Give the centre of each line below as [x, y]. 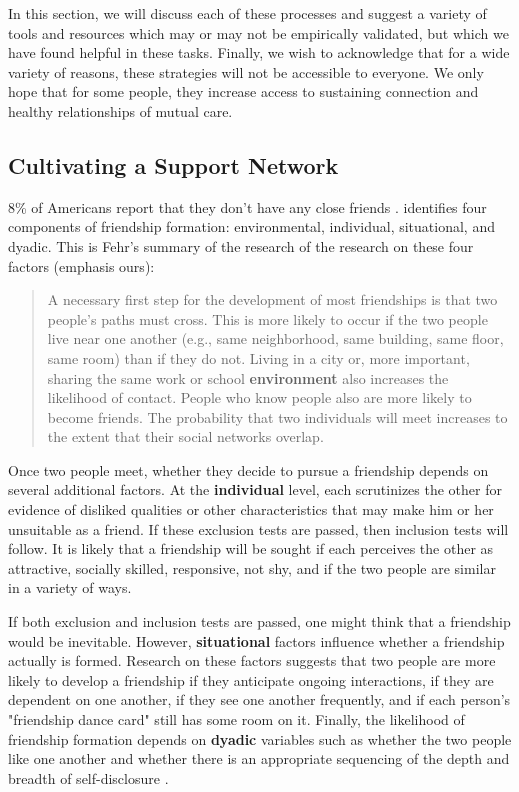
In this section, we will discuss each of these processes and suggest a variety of [247, 13]
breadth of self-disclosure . [88, 777]
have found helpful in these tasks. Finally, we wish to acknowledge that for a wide [259, 52]
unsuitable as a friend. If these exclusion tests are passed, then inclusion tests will [258, 528]
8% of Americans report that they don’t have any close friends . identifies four [247, 206]
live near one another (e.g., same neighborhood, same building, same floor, [275, 338]
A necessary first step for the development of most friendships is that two [272, 299]
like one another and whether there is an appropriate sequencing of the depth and [259, 758]
